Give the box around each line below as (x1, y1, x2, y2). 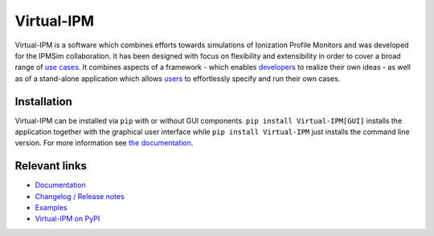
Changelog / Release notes (35, 191, 125, 201)
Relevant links (14, 159, 88, 173)
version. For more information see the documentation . (14, 138, 194, 148)
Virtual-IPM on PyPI (35, 214, 100, 224)
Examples (35, 203, 68, 213)
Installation (14, 95, 72, 108)
